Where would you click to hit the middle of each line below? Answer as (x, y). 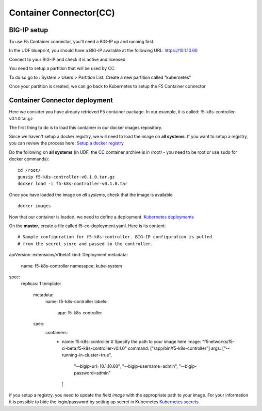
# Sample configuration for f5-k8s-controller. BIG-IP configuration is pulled (115, 237)
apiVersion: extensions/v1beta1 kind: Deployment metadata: (68, 255)
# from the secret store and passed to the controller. (85, 244)
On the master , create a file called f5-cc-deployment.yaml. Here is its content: (87, 226)
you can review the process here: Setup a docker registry (66, 143)
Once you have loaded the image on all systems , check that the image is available (91, 195)
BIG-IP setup (29, 30)
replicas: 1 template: (41, 284)
